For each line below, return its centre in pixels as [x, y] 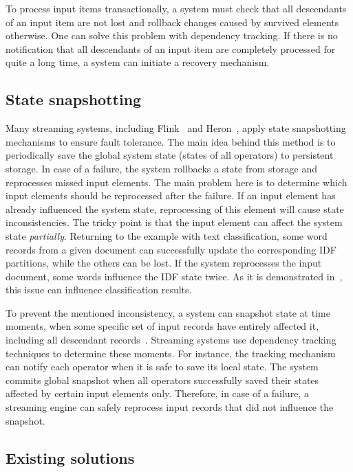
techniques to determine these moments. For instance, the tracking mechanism [171, 353]
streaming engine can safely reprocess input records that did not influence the [170, 407]
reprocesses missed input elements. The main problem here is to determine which [176, 182]
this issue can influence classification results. [99, 290]
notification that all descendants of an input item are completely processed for [171, 48]
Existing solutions [70, 457]
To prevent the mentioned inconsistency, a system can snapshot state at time [168, 312]
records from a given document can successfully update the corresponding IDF [171, 249]
